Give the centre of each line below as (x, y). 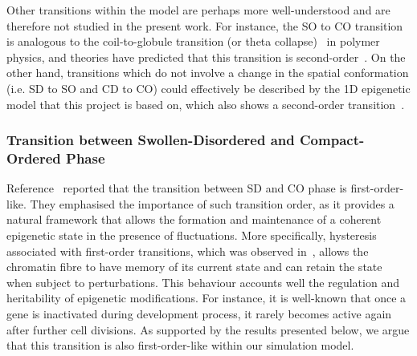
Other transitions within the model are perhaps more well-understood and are (198, 10)
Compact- (332, 140)
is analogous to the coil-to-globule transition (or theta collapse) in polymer (193, 41)
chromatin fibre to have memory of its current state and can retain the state (194, 267)
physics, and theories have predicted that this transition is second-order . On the (206, 57)
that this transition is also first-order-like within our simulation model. (180, 345)
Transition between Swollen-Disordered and (151, 140)
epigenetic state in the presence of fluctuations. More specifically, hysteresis (192, 235)
